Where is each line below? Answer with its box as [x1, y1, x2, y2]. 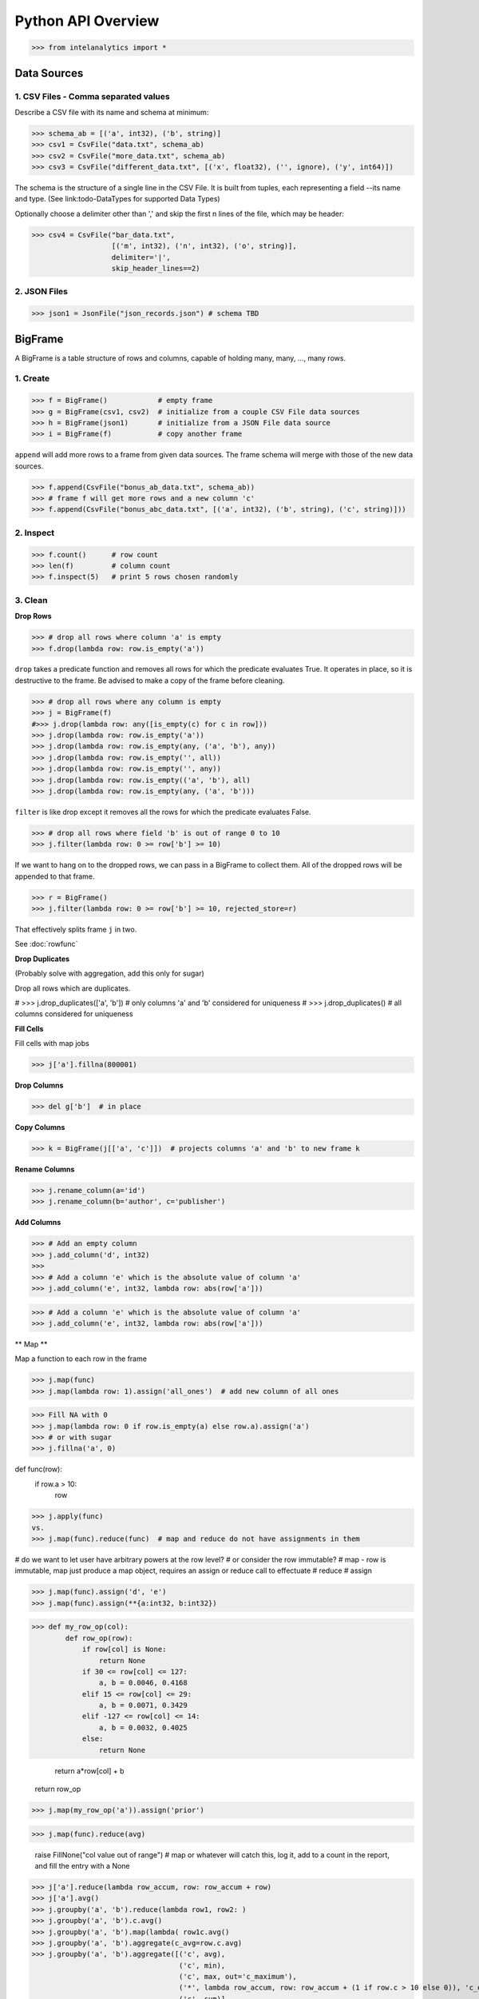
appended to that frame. [14, 872, 95, 881]
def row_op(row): [65, 1634, 133, 1642]
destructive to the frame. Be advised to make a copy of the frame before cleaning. [14, 676, 285, 685]
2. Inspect [14, 527, 55, 538]
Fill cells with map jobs [14, 1039, 89, 1048]
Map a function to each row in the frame [14, 1354, 148, 1363]
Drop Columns [14, 1080, 64, 1091]
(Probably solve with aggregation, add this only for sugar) [14, 968, 205, 979]
